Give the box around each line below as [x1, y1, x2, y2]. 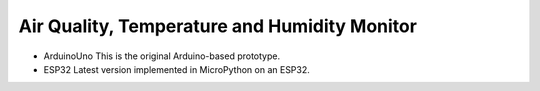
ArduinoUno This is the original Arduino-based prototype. [43, 50, 280, 62]
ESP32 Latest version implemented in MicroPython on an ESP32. [43, 63, 310, 75]
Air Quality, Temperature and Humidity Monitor [18, 15, 417, 37]
